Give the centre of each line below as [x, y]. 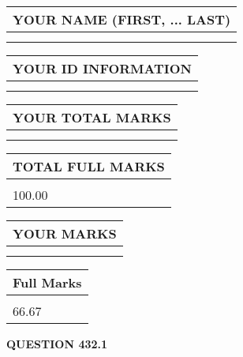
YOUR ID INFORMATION [102, 68]
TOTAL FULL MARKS [89, 166]
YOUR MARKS [65, 233]
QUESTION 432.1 [57, 344]
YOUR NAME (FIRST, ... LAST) [122, 19]
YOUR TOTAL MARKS [92, 117]
